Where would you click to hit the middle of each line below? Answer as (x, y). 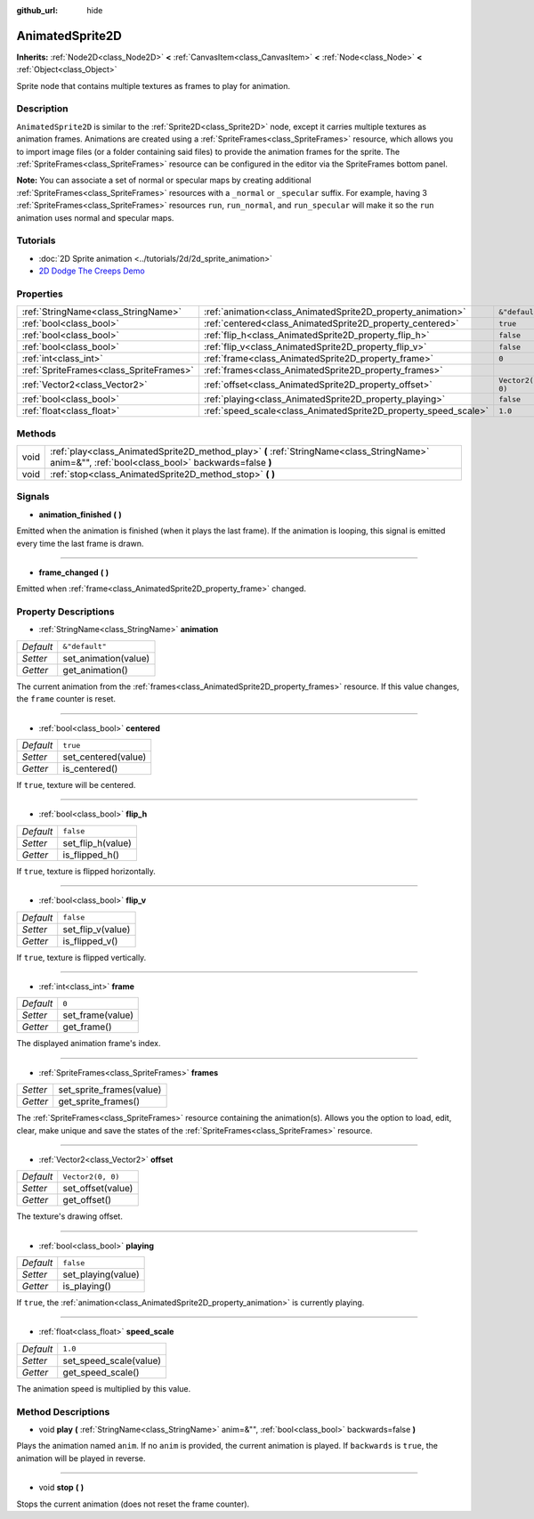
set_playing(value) (101, 1275)
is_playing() (87, 1287)
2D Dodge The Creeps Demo (92, 271)
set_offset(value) (98, 1189)
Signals (33, 497)
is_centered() (90, 768)
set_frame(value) (98, 1015)
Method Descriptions (63, 1411)
